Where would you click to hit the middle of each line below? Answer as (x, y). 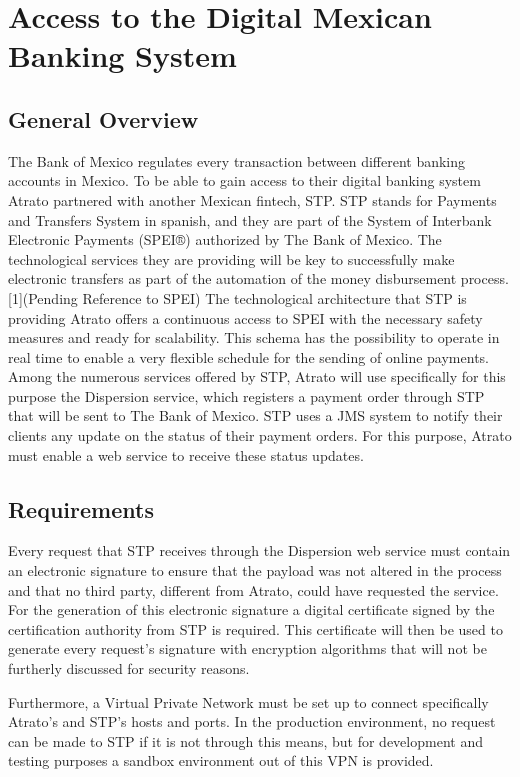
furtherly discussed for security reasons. (129, 668)
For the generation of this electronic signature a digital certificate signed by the (251, 609)
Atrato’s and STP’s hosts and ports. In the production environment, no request (252, 721)
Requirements (81, 508)
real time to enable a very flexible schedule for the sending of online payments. (248, 356)
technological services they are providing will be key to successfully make (231, 258)
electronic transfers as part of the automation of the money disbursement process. (258, 278)
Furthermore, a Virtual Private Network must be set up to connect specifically (248, 701)
